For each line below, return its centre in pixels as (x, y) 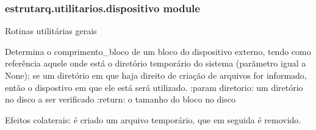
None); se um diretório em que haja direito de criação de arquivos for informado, (156, 75)
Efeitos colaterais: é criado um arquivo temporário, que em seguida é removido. (153, 119)
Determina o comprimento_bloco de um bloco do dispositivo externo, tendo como (158, 51)
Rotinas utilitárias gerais (51, 31)
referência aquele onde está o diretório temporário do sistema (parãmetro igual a (156, 63)
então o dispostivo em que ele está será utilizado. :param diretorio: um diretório (154, 87)
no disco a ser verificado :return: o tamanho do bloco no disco (120, 99)
